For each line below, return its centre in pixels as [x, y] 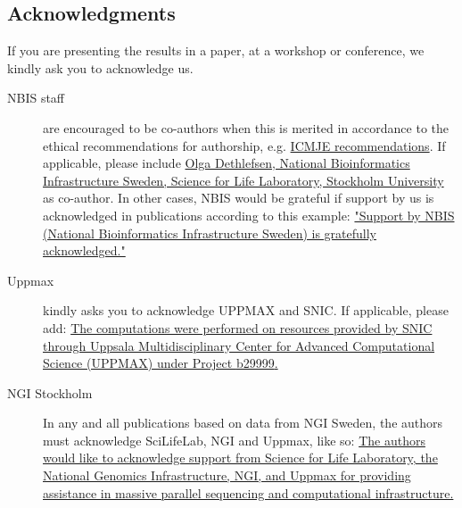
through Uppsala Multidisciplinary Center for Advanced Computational [239, 345]
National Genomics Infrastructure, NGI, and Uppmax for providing [227, 475]
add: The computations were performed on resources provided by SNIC [238, 327]
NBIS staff [36, 98]
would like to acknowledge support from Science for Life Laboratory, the [240, 458]
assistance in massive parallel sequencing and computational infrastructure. [248, 492]
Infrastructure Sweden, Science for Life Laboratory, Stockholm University [243, 180]
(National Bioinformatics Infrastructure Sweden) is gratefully [210, 233]
